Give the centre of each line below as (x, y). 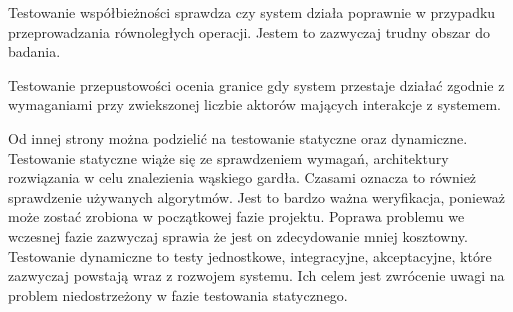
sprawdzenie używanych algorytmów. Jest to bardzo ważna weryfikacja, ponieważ (257, 196)
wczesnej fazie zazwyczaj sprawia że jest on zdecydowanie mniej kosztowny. (238, 235)
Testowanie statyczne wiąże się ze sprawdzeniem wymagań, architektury (228, 157)
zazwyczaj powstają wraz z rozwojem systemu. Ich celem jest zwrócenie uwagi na (256, 275)
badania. (34, 51)
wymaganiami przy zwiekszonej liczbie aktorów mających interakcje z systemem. (254, 104)
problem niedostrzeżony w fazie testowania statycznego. (178, 294)
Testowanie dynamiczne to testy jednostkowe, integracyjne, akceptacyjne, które (250, 255)
